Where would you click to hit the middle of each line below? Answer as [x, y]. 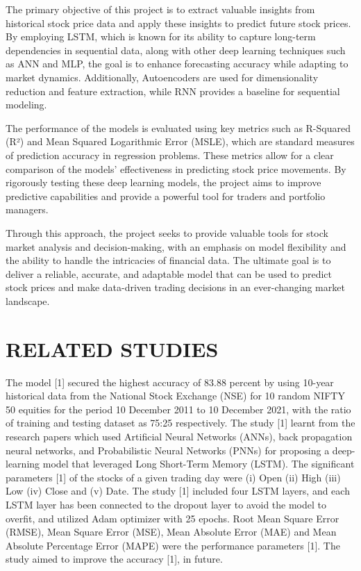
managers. [27, 209]
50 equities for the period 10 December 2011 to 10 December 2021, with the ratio [178, 409]
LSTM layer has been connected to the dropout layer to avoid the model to [166, 504]
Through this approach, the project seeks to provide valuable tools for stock [167, 232]
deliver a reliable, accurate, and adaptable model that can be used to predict [169, 273]
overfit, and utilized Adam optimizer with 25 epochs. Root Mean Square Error [173, 518]
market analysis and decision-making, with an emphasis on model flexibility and [176, 246]
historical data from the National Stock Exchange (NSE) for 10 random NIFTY [175, 396]
